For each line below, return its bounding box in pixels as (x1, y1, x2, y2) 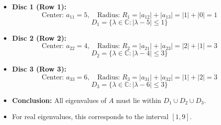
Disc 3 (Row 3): (12, 64, 66, 74)
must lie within (116, 95, 161, 105)
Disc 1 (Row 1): (12, 1, 66, 11)
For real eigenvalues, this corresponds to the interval (12, 111, 169, 122)
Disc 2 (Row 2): (12, 32, 66, 43)
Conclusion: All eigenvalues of (12, 95, 107, 105)
